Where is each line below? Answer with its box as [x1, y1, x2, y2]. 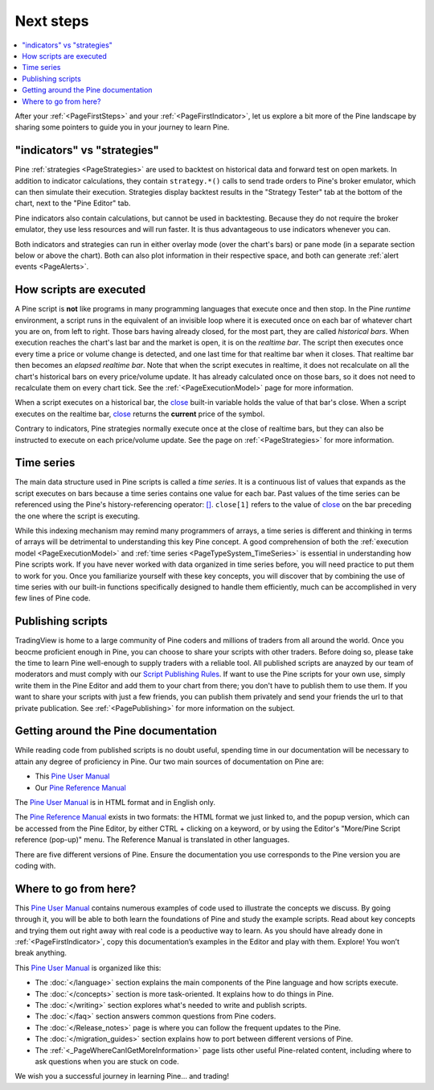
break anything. [14, 948, 68, 958]
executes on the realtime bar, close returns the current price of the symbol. [14, 409, 265, 419]
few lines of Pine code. [14, 593, 91, 603]
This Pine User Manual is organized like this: [14, 963, 162, 972]
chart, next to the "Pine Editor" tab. [14, 198, 131, 209]
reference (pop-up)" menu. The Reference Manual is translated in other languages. [14, 835, 290, 844]
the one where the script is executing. [14, 511, 141, 521]
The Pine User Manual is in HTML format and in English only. [14, 798, 216, 807]
